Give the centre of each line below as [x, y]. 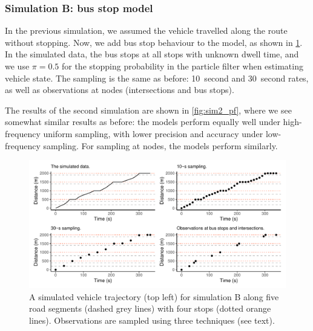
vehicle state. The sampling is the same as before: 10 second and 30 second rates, [157, 78]
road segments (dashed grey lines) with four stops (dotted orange [150, 308]
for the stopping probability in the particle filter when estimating [182, 66]
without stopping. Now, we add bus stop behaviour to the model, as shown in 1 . [154, 42]
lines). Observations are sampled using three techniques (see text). [152, 320]
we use [17, 66]
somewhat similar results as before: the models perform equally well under [143, 122]
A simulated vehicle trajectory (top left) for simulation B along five [154, 296]
